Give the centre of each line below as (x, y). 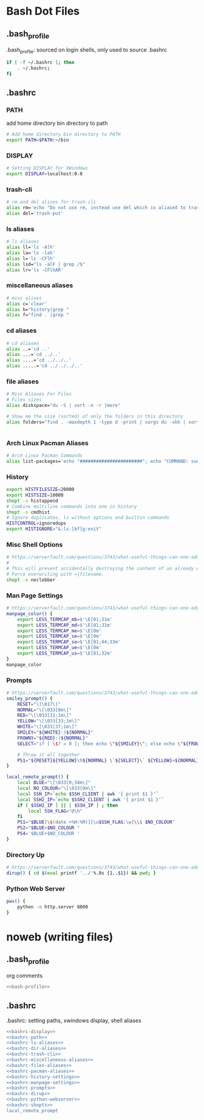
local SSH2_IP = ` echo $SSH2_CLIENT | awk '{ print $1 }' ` (91, 799)
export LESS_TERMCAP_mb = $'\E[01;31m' (65, 619)
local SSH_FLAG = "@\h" (56, 811)
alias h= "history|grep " (38, 309)
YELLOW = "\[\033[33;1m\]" (49, 721)
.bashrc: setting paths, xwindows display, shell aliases (74, 1020)
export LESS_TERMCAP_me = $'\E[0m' (59, 631)
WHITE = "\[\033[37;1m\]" (47, 727)
